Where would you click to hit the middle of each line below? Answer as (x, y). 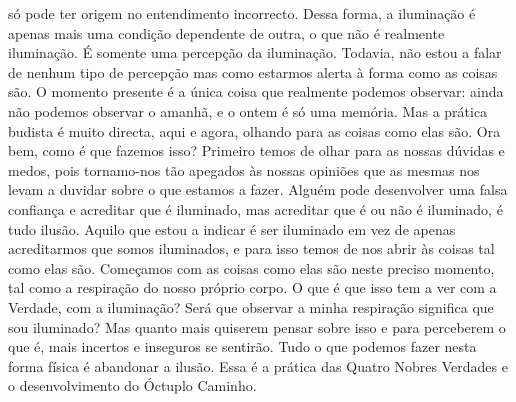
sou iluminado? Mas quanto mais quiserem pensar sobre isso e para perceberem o (257, 326)
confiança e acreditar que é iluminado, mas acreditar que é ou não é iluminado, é (255, 208)
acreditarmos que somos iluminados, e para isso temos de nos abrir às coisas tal (251, 248)
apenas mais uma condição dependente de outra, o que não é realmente (226, 32)
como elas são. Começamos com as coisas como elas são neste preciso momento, (251, 267)
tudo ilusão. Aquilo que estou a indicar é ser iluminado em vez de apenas (232, 228)
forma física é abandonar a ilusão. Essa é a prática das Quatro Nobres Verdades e (258, 365)
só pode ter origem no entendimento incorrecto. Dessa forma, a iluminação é (242, 13)
